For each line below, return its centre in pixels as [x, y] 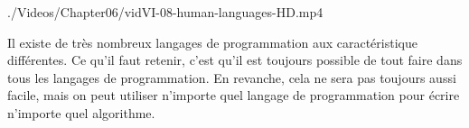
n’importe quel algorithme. [81, 112]
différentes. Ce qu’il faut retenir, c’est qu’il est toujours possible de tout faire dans [235, 60]
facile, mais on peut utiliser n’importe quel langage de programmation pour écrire [234, 95]
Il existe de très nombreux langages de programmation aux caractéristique [212, 42]
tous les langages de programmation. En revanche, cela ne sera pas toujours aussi [232, 77]
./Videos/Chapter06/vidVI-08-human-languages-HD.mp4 [165, 12]
